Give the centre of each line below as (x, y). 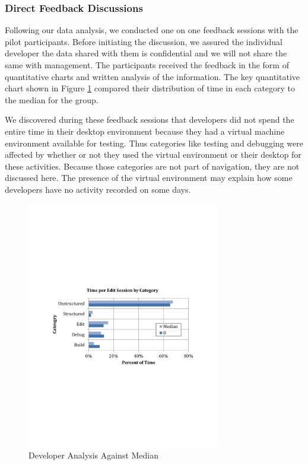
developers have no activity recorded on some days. (98, 189)
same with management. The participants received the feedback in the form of (147, 65)
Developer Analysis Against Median (94, 455)
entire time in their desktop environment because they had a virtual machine (145, 131)
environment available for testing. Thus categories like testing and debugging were (154, 143)
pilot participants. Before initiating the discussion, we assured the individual (144, 41)
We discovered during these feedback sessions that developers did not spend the (150, 120)
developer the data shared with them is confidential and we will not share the (146, 53)
